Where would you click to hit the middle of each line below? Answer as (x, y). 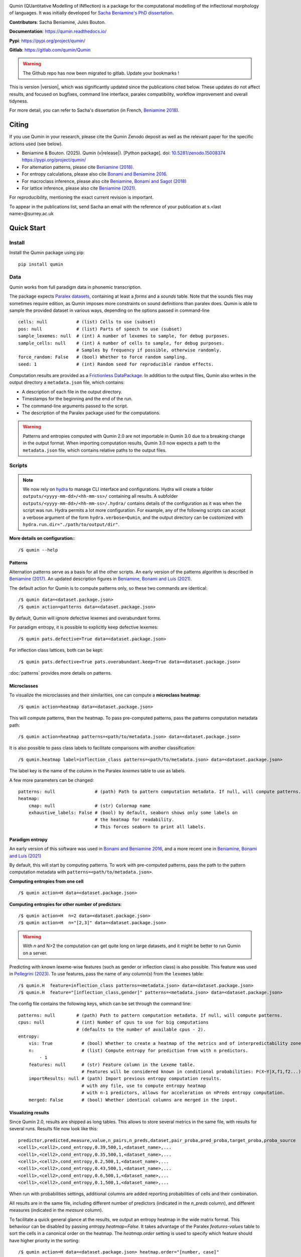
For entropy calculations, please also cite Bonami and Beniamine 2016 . (95, 174)
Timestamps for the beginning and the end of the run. (77, 399)
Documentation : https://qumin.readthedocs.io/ (58, 31)
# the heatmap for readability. (134, 820)
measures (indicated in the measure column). (56, 1210)
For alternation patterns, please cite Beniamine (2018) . (78, 167)
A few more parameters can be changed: (52, 780)
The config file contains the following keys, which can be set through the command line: (100, 1004)
